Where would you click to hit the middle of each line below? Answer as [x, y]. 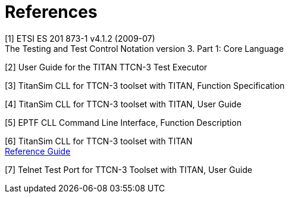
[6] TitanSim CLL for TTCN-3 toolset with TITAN [99, 141]
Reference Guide [38, 151]
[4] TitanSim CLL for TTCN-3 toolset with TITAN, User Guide [123, 104]
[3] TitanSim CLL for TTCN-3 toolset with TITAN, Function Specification [145, 85]
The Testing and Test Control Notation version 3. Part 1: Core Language [144, 48]
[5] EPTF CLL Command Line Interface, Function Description [123, 122]
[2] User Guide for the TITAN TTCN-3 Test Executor [106, 67]
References [51, 12]
